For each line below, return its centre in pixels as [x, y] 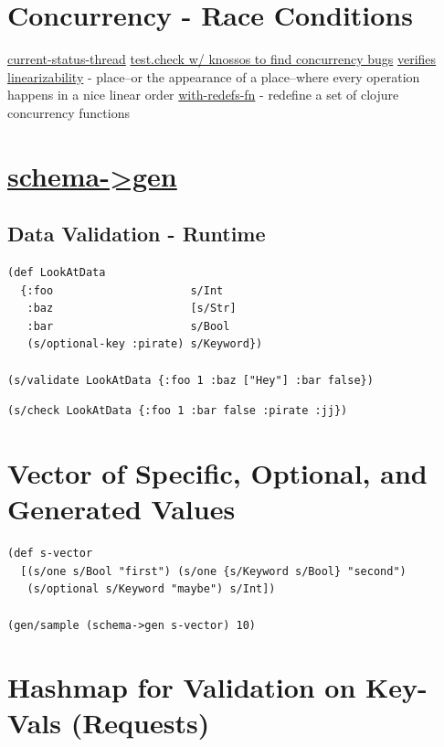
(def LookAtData [57, 273]
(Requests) [140, 723]
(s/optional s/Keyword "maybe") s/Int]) [151, 589]
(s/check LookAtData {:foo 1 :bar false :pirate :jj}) [178, 411]
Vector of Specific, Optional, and [217, 473]
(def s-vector [50, 554]
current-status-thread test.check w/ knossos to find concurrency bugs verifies [222, 59]
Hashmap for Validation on [182, 687]
